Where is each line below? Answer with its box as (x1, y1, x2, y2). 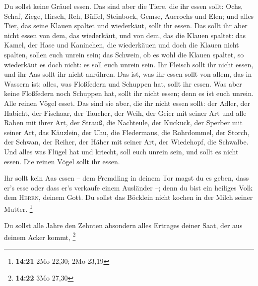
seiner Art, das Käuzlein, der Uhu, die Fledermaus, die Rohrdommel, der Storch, (4, 127, 250, 137)
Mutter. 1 (4, 202, 33, 214)
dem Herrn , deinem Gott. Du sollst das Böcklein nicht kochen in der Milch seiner (4, 192, 253, 202)
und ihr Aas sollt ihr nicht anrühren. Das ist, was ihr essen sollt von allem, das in (4, 69, 252, 79)
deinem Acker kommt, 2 (4, 230, 76, 242)
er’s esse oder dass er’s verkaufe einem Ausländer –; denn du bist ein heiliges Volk (4, 182, 253, 192)
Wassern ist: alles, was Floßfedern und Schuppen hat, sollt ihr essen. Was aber (4, 78, 242, 89)
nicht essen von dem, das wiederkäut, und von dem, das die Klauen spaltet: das (4, 30, 246, 40)
